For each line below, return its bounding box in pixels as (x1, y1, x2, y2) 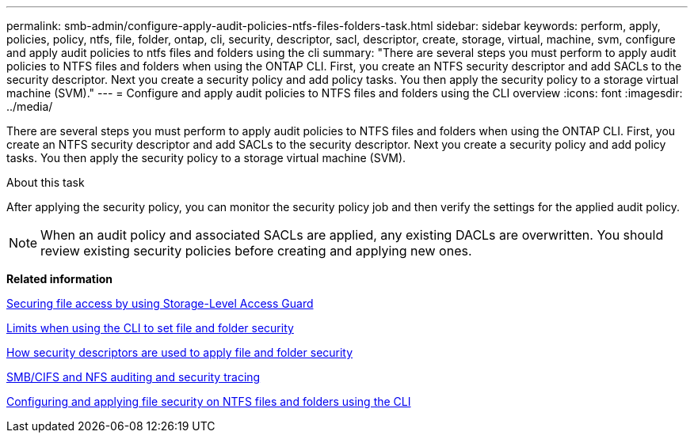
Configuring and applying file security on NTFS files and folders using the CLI (6, 395, 411, 408)
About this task (6, 176, 85, 189)
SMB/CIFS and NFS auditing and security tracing (6, 370, 261, 384)
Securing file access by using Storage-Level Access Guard (6, 297, 314, 310)
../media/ (6, 100, 53, 113)
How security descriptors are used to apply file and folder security (6, 346, 353, 359)
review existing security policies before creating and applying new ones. (40, 243, 472, 259)
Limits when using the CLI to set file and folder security (6, 321, 294, 335)
